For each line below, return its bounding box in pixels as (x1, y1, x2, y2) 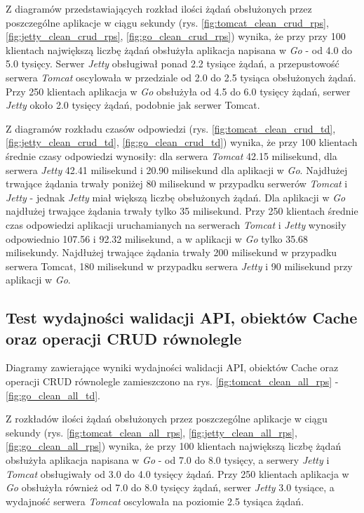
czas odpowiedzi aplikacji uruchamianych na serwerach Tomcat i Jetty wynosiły (6, 217, 346, 232)
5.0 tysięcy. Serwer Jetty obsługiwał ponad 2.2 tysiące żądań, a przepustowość (6, 56, 339, 71)
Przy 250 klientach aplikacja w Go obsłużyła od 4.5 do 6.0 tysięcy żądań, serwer (6, 84, 351, 98)
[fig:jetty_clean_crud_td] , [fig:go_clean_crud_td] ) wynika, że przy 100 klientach (6, 135, 358, 149)
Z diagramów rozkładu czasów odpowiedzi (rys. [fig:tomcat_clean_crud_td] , (6, 121, 336, 135)
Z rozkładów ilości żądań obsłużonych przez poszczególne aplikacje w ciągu (6, 411, 328, 426)
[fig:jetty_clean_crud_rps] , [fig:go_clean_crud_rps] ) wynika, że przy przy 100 (6, 29, 346, 44)
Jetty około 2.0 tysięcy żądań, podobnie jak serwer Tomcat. (6, 98, 260, 112)
